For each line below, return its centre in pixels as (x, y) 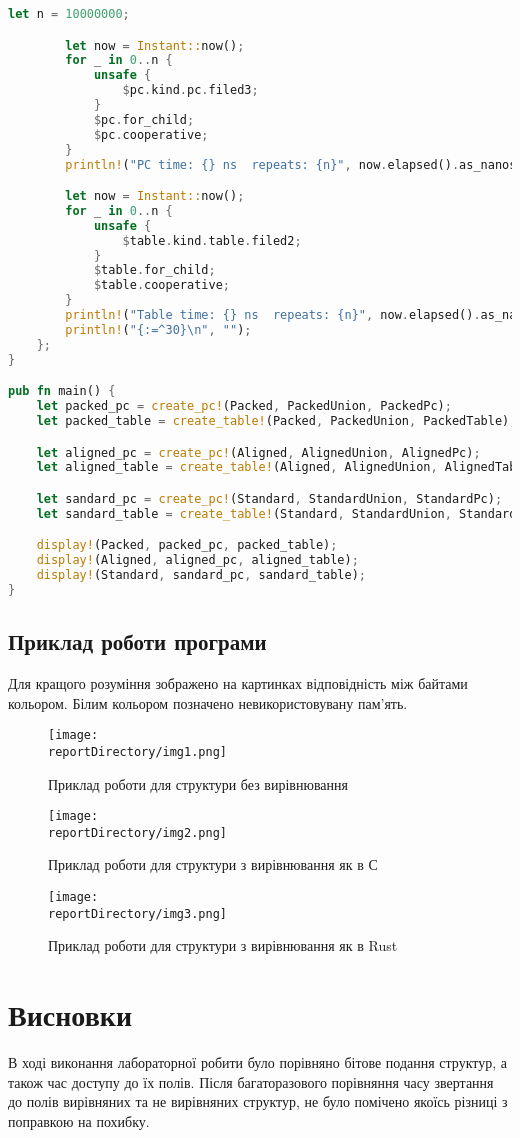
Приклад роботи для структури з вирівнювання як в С (213, 864)
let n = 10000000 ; (69, 14)
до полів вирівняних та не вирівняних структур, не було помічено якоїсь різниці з (258, 1101)
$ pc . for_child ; (144, 119)
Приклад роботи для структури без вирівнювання (198, 783)
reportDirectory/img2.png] (137, 832)
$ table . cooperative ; (161, 285)
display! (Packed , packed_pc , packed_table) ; (187, 545)
